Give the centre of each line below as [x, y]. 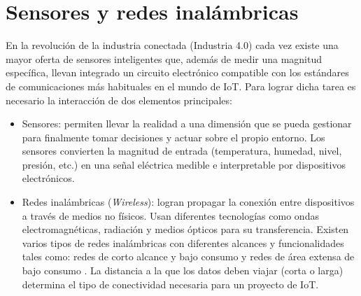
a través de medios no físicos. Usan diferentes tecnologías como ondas [170, 215]
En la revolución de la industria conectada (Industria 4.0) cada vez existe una [172, 45]
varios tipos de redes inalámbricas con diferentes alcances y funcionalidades [183, 242]
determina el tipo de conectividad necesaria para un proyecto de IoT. [170, 284]
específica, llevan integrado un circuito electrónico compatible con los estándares [177, 72]
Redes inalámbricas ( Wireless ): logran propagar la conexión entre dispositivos [188, 202]
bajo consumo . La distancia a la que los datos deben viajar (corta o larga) [183, 270]
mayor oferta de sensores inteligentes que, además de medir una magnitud [164, 58]
